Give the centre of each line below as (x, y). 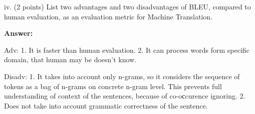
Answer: (19, 33)
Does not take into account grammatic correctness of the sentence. (106, 105)
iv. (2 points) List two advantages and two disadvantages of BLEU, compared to (127, 6)
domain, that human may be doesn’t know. (70, 59)
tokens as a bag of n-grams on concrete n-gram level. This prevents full (113, 86)
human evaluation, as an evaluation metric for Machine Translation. (108, 16)
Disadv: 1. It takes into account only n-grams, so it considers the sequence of (122, 76)
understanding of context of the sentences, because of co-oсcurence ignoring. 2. (125, 96)
